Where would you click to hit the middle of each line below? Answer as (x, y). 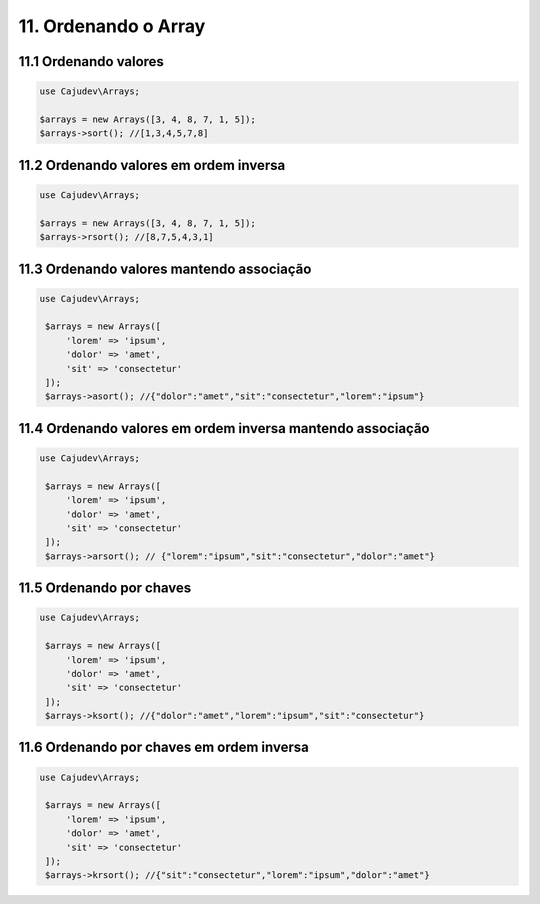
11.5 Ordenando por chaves (105, 588)
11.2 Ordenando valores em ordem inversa (152, 165)
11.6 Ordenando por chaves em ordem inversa (163, 747)
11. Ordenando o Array (112, 26)
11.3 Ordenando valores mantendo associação (165, 268)
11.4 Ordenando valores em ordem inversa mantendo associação (224, 428)
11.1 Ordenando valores (91, 61)
